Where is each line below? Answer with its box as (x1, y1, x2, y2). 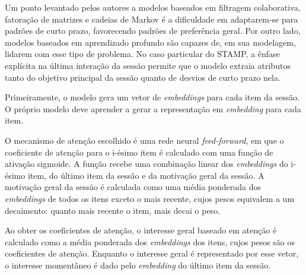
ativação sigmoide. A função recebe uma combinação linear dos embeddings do (5, 157, 288, 170)
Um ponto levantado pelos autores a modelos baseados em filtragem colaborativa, (5, 1, 301, 13)
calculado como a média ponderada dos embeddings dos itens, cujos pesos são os (5, 235, 295, 248)
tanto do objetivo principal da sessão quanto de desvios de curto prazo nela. (5, 71, 280, 83)
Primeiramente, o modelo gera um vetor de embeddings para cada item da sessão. (5, 91, 300, 103)
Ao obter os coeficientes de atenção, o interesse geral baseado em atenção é (5, 224, 277, 236)
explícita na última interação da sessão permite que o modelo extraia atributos (5, 59, 291, 71)
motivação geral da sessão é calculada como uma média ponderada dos (5, 181, 261, 193)
